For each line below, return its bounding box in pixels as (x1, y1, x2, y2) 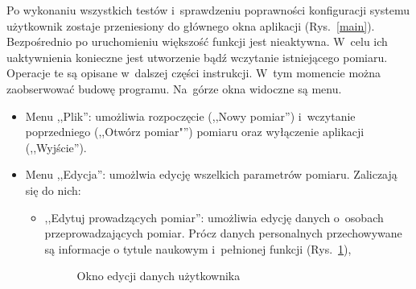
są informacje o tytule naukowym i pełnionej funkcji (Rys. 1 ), (44, 240, 352, 257)
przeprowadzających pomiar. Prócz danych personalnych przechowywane (44, 225, 402, 242)
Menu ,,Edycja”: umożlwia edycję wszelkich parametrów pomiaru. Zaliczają (25, 166, 397, 183)
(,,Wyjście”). (25, 138, 87, 155)
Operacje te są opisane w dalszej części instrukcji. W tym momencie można (6, 64, 381, 81)
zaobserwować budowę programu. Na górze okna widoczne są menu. (6, 80, 342, 97)
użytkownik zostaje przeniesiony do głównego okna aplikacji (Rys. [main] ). (6, 17, 375, 34)
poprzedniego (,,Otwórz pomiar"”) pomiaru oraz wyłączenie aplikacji (25, 123, 365, 140)
